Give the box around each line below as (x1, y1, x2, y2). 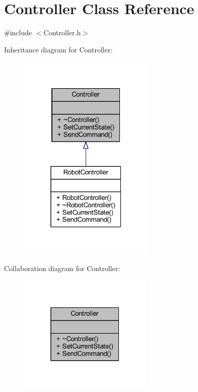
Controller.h (43, 27, 81, 38)
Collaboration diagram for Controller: (4, 263, 120, 273)
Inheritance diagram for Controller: (4, 44, 113, 54)
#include (4, 27, 32, 38)
